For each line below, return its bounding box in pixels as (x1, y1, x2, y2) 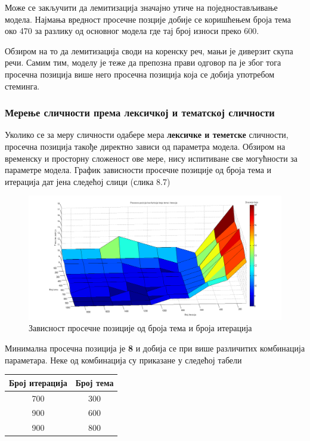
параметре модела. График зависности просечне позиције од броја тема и (5, 164, 272, 176)
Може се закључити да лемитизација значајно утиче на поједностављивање (5, 1, 278, 13)
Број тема (75, 376, 114, 388)
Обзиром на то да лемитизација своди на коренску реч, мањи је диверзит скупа (5, 44, 293, 57)
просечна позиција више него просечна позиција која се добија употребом (5, 67, 275, 80)
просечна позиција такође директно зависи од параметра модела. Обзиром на (5, 140, 286, 152)
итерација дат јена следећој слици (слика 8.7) (5, 175, 170, 187)
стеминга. (5, 79, 40, 92)
